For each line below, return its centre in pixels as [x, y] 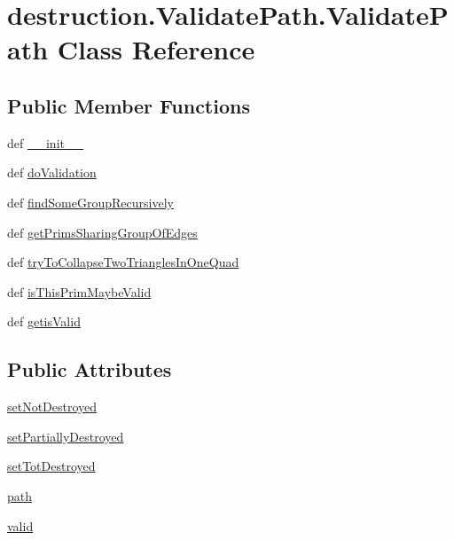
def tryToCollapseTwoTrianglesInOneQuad [123, 262]
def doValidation [52, 172]
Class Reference [156, 49]
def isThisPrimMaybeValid [79, 291]
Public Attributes [90, 369]
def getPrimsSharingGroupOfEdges [102, 232]
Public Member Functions [129, 105]
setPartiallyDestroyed [66, 436]
